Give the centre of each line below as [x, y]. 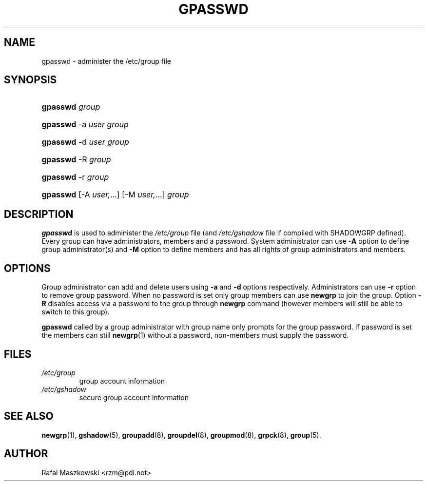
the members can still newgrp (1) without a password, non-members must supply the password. [195, 335]
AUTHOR [26, 454]
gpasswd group [71, 107]
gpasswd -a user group [85, 125]
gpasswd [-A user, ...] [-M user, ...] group [115, 195]
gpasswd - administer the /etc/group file [106, 61]
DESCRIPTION [39, 214]
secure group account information [134, 397]
